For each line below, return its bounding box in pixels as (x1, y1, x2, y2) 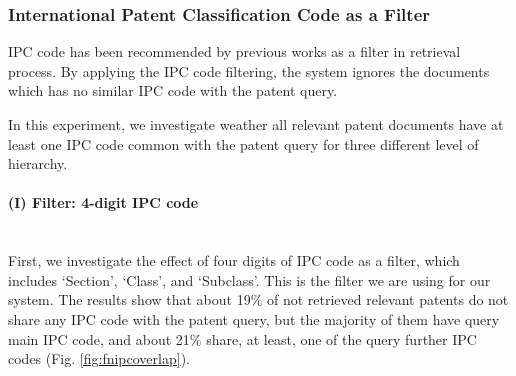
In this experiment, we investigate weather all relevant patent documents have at (8, 114, 504, 134)
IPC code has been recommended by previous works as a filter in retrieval (8, 41, 461, 62)
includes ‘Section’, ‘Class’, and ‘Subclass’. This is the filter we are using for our (8, 269, 491, 290)
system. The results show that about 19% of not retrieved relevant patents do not (8, 289, 509, 310)
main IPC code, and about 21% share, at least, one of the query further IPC (8, 328, 477, 349)
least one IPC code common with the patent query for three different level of (8, 133, 479, 154)
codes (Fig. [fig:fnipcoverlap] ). (8, 348, 190, 369)
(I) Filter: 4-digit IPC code (8, 192, 199, 213)
